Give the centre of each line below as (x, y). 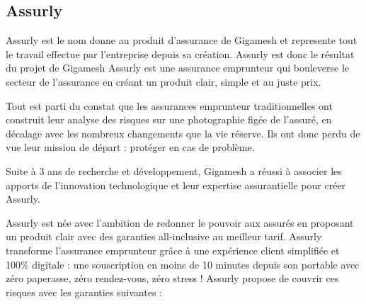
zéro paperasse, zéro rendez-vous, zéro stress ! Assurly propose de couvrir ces (172, 278)
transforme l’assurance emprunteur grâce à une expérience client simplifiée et (173, 250)
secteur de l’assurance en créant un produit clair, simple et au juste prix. (164, 81)
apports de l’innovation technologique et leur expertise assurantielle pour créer (176, 185)
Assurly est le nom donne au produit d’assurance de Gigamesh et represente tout (182, 40)
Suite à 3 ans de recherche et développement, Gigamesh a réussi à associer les (174, 170)
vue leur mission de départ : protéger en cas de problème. (130, 147)
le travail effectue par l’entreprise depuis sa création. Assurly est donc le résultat (180, 54)
